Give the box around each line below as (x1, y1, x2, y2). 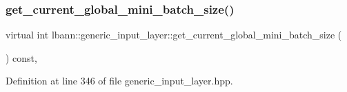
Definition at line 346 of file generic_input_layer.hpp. (6, 73, 233, 88)
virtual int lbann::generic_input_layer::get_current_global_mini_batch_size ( (6, 27, 342, 42)
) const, (6, 50, 37, 65)
